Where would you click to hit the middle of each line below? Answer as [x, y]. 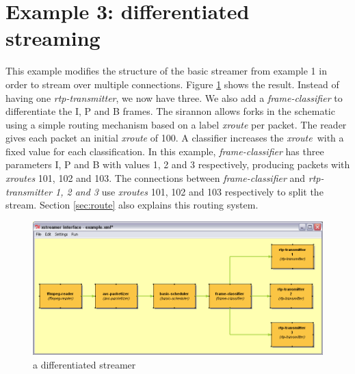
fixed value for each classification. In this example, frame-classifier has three [165, 151]
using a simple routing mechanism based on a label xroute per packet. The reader [176, 124]
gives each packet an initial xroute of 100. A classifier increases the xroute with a [175, 138]
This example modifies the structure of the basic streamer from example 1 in [166, 71]
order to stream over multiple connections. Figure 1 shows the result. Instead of [172, 84]
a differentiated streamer [84, 364]
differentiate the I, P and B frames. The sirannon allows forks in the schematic [170, 111]
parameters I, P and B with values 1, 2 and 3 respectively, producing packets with [178, 164]
